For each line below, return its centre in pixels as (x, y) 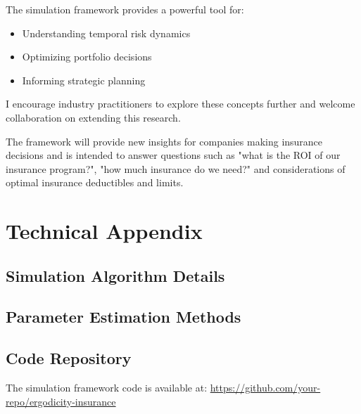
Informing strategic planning (84, 80)
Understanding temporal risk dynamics (106, 33)
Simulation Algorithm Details (115, 275)
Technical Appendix (104, 231)
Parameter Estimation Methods (123, 317)
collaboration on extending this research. (93, 117)
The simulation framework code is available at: (107, 388)
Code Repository (69, 358)
